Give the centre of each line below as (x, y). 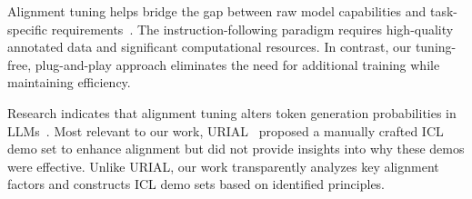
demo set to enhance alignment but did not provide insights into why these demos (236, 149)
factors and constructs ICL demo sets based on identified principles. (196, 184)
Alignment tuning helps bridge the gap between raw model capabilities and (217, 11)
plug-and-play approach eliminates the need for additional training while (237, 64)
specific (28, 29)
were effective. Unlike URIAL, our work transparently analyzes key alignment (223, 166)
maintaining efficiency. (69, 82)
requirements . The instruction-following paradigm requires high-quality (252, 29)
